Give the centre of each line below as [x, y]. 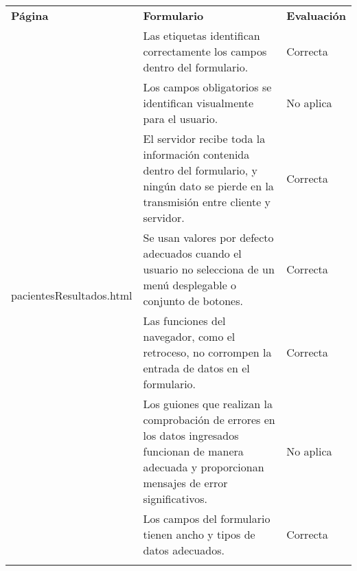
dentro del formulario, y [200, 170]
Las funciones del [184, 321]
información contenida [196, 154]
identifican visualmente [198, 103]
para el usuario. [181, 119]
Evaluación [316, 15]
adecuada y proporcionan [204, 467]
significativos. [175, 499]
